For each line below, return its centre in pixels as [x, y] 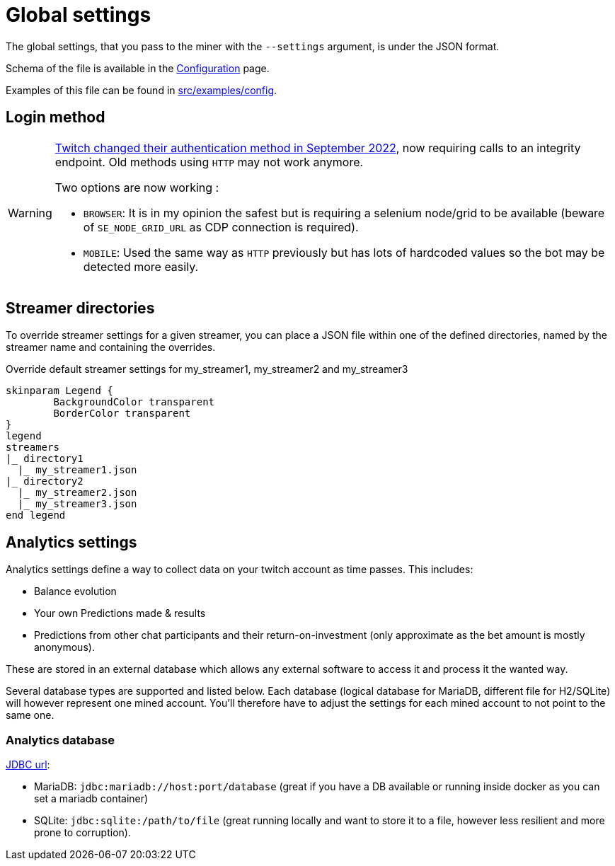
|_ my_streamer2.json [77, 493]
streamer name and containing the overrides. [111, 347]
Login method [56, 117]
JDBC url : [28, 765]
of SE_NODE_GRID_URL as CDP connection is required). [221, 227]
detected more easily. [141, 266]
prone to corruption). [82, 833]
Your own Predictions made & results [120, 613]
